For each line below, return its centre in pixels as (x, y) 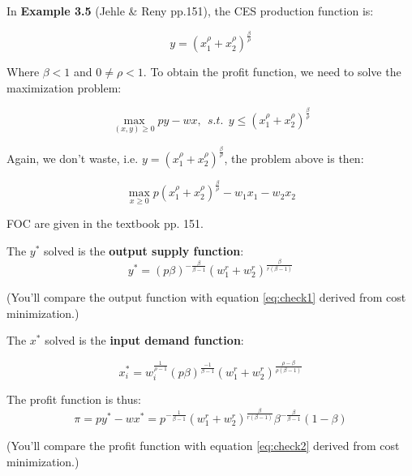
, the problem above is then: (294, 158)
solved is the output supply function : (144, 250)
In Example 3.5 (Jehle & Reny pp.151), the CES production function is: (190, 11)
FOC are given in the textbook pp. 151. (105, 223)
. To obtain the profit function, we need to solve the (272, 72)
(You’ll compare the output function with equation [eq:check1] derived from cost (206, 297)
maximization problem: (64, 87)
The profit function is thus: (74, 399)
